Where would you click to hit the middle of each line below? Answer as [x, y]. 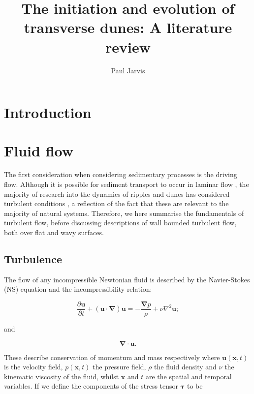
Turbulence [33, 258]
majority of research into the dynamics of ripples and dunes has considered [117, 194]
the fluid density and [185, 367]
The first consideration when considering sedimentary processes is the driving [121, 174]
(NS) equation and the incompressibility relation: [78, 289]
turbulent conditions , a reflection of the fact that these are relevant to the [116, 203]
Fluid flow [39, 151]
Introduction [48, 112]
